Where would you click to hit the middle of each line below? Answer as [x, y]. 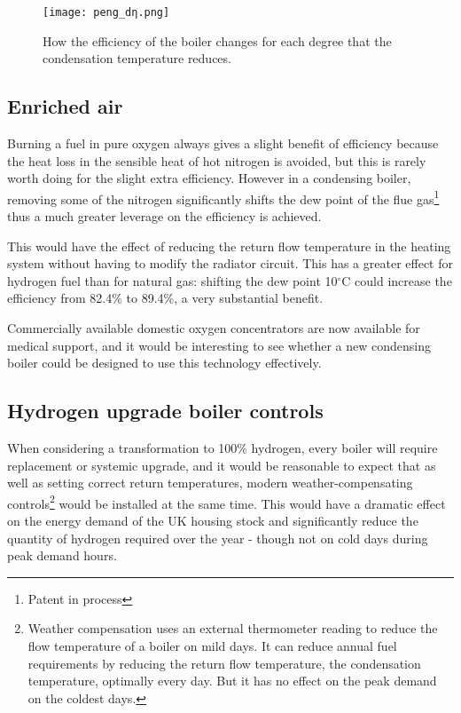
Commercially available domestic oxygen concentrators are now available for [214, 328]
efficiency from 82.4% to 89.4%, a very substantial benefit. [165, 298]
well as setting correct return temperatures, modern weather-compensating [210, 483]
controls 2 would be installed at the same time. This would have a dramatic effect [227, 502]
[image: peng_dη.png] [106, 12]
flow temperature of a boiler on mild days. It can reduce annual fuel [212, 646]
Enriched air [65, 106]
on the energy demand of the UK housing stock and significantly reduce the [213, 521]
